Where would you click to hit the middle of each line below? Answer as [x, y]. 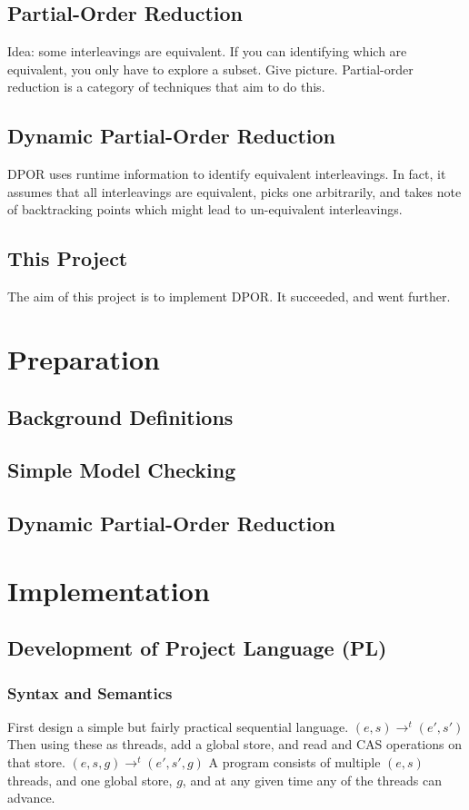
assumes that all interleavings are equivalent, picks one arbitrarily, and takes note [234, 191]
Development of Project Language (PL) [197, 648]
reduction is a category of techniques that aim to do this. [166, 87]
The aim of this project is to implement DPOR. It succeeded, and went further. [229, 296]
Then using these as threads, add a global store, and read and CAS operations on [234, 744]
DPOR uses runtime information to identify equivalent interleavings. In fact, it [227, 174]
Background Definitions [120, 416]
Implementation [109, 590]
